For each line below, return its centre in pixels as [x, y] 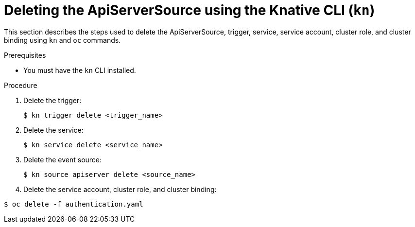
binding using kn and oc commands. [62, 40]
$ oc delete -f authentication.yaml [74, 204]
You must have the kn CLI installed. [80, 70]
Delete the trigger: [52, 100]
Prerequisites [25, 55]
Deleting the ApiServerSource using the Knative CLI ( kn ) [190, 10]
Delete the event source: [63, 159]
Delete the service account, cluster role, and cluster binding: [120, 189]
